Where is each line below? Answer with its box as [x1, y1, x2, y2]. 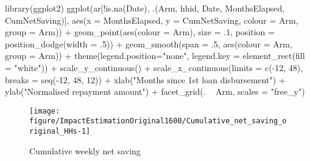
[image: [29, 106, 60, 115]
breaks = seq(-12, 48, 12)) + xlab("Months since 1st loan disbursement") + [5, 73, 286, 86]
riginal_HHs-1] [29, 127, 91, 136]
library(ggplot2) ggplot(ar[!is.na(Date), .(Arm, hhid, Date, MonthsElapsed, [5, 2, 285, 14]
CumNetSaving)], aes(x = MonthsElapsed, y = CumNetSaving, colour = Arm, [5, 13, 298, 26]
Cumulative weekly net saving [29, 144, 141, 157]
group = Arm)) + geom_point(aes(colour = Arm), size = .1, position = [5, 26, 275, 38]
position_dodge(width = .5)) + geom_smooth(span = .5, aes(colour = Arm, [5, 37, 292, 50]
